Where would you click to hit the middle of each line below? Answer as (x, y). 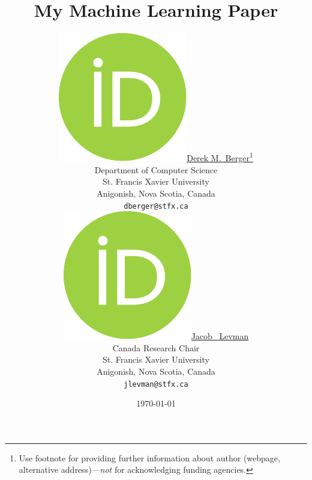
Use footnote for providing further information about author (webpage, (149, 457)
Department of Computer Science (156, 169)
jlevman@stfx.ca (156, 384)
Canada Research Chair (156, 347)
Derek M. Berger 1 (220, 157)
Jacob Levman (220, 336)
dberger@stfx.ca (156, 206)
